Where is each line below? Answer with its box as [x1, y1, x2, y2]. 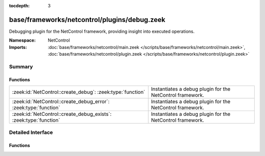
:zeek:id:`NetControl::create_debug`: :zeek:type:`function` [12, 89, 145, 95]
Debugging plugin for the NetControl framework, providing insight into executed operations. [9, 28, 195, 34]
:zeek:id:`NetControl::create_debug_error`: [12, 98, 110, 105]
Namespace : [9, 37, 36, 44]
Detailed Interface [9, 129, 53, 136]
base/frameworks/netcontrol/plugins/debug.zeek [9, 15, 165, 24]
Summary [9, 63, 33, 70]
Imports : [9, 44, 27, 50]
